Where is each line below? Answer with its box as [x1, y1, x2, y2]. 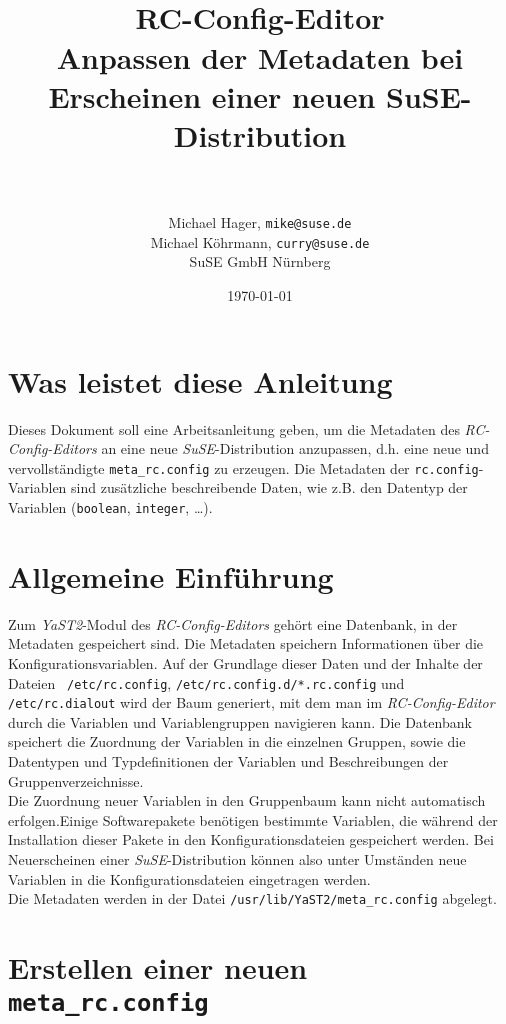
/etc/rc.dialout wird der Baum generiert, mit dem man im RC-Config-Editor [8, 692, 495, 713]
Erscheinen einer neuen [48, 75, 376, 116]
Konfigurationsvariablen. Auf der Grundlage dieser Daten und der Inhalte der [8, 652, 483, 673]
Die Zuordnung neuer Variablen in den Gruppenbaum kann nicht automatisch [8, 790, 486, 811]
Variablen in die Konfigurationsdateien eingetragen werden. [8, 868, 371, 889]
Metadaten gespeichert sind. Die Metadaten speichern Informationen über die [8, 633, 484, 654]
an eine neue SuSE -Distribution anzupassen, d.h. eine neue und [101, 438, 489, 459]
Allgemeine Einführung [8, 555, 334, 596]
